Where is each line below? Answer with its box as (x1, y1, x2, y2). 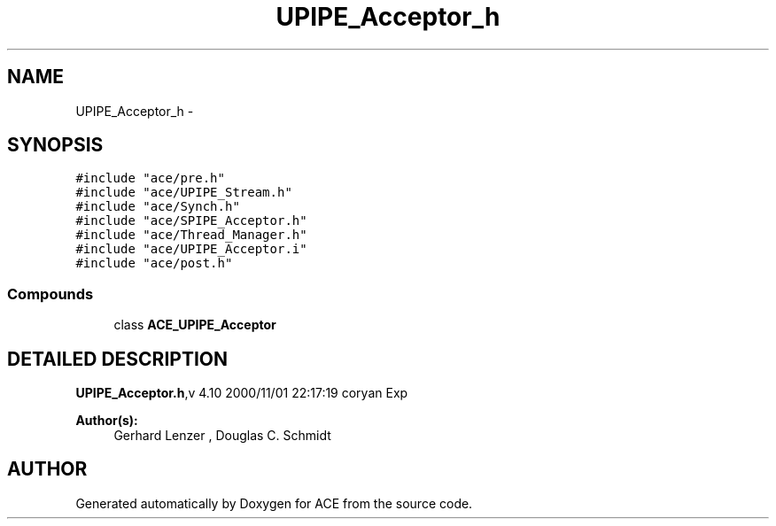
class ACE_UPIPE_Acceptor (113, 317, 276, 333)
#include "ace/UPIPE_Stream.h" (75, 185, 292, 200)
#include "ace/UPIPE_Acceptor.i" (75, 242, 307, 257)
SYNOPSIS (7, 134, 104, 157)
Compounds (7, 284, 94, 303)
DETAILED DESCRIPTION (7, 347, 229, 370)
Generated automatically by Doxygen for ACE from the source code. (75, 495, 473, 511)
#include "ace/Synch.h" (75, 199, 240, 214)
